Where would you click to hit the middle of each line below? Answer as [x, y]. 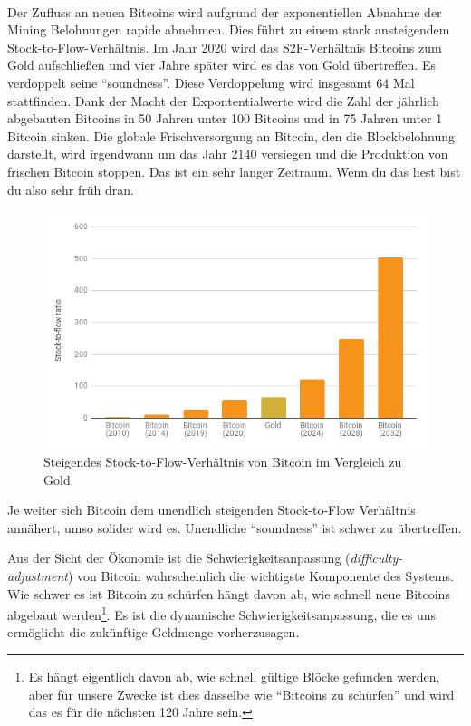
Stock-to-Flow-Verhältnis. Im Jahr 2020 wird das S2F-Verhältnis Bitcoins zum [225, 47]
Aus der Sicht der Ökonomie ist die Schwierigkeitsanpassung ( [179, 558]
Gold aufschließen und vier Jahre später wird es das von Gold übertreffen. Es [221, 65]
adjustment [38, 576]
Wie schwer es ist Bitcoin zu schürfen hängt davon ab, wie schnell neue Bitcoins [229, 593]
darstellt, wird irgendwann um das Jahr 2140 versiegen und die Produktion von [228, 154]
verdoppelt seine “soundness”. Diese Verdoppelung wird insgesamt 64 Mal [211, 82]
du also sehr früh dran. [71, 189]
